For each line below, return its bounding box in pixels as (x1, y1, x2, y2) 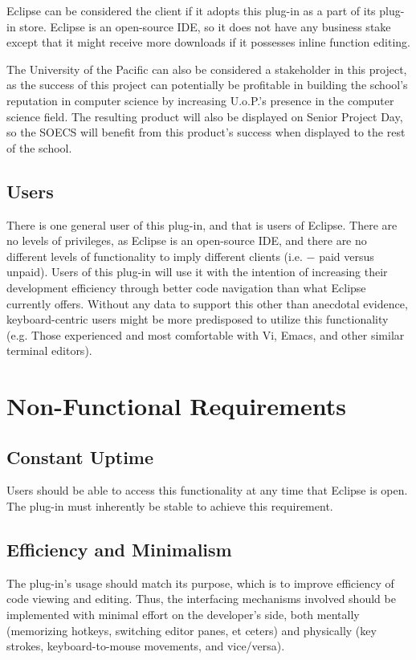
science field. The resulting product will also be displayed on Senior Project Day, (6, 108, 403, 124)
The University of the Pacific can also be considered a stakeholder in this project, (6, 60, 407, 77)
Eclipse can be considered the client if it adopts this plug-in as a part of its (6, 2, 376, 18)
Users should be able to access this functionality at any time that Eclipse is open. (6, 482, 408, 499)
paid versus (319, 247, 374, 264)
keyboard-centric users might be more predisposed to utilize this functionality (6, 311, 389, 328)
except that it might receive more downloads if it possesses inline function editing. (6, 34, 410, 51)
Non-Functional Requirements (6, 389, 346, 422)
